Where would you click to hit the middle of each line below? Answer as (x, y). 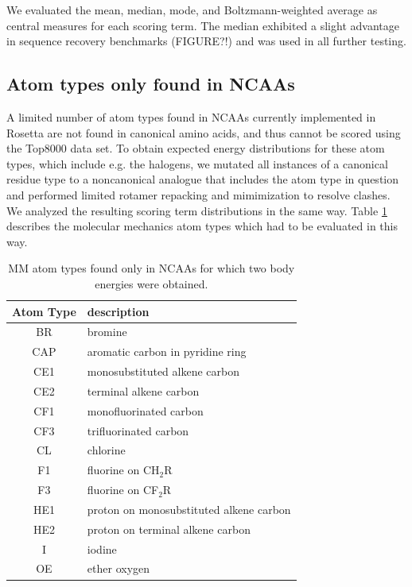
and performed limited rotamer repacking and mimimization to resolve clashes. (198, 194)
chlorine (106, 450)
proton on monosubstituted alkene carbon (189, 509)
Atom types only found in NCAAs (151, 84)
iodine (102, 548)
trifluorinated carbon (138, 430)
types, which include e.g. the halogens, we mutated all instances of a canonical (197, 163)
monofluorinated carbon (145, 410)
